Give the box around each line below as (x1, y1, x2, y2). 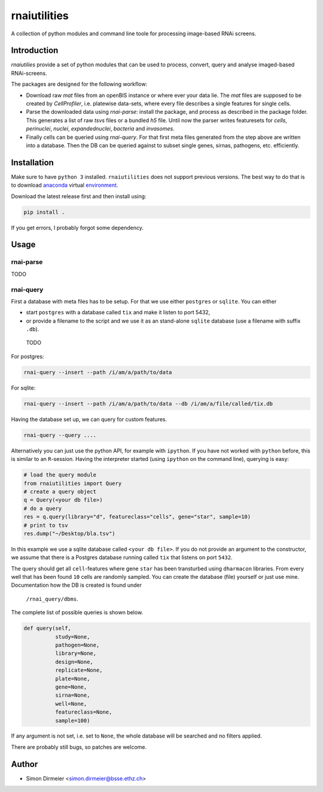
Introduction (11, 45, 59, 56)
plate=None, (54, 675, 90, 682)
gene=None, (54, 683, 87, 690)
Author (11, 759, 38, 769)
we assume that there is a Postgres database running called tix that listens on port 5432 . (11, 554, 233, 561)
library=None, (54, 650, 97, 657)
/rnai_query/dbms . (26, 595, 78, 602)
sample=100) (54, 717, 90, 724)
